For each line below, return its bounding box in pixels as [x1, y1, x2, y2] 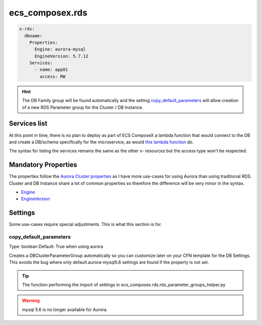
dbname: [24, 33, 43, 38]
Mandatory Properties [9, 161, 78, 169]
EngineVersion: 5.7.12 [34, 53, 89, 59]
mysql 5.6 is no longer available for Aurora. [22, 307, 108, 312]
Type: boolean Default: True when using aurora [9, 243, 103, 250]
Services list [9, 120, 48, 128]
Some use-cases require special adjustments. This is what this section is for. [9, 222, 162, 227]
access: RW [39, 73, 65, 79]
